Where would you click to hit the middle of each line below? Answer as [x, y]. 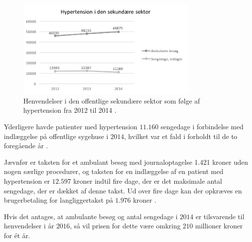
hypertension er [27, 181]
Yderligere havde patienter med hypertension [71, 127]
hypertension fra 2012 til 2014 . [70, 110]
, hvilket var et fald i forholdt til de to [181, 136]
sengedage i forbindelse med [202, 127]
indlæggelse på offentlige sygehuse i [56, 136]
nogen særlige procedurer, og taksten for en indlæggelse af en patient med [114, 171]
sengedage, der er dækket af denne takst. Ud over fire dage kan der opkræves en [123, 190]
